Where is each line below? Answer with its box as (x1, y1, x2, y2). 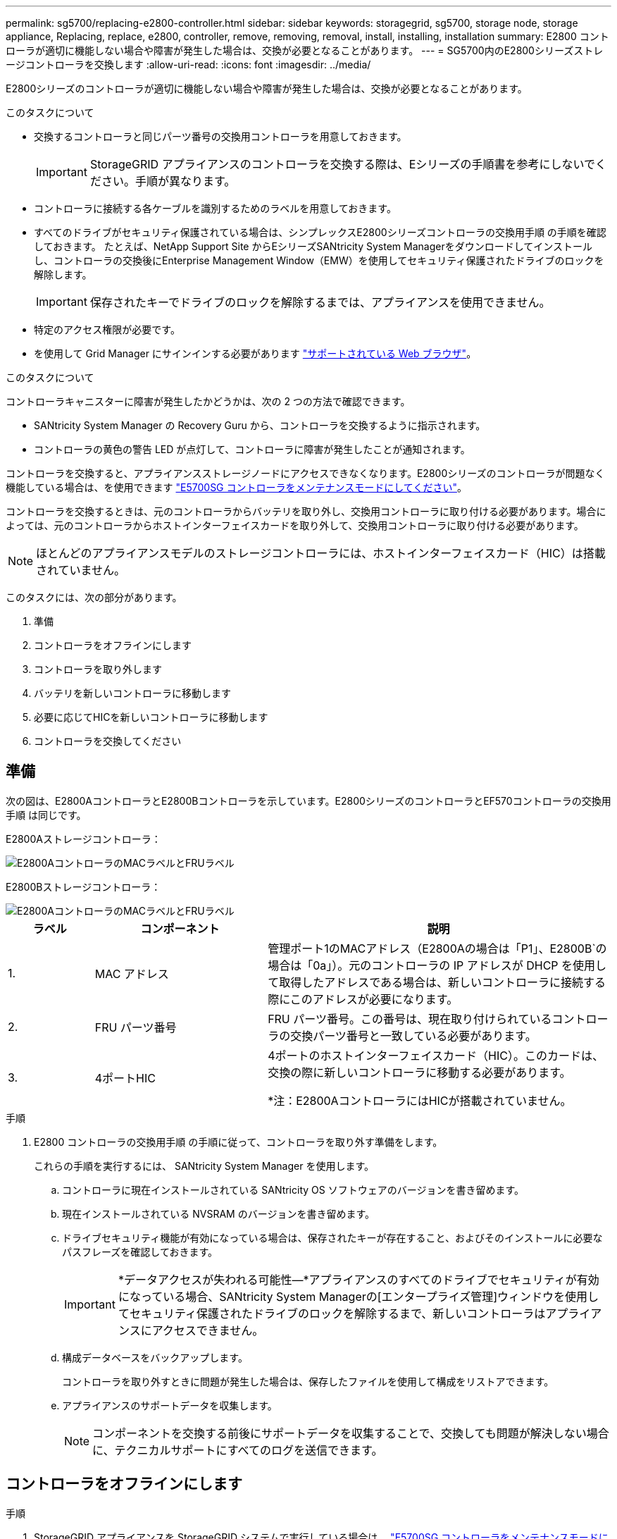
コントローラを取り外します (34, 663, 162, 675)
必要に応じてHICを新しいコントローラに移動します (34, 711, 268, 723)
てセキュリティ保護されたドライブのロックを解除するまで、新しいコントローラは (118, 1306, 546, 1321)
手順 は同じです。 (6, 808, 87, 821)
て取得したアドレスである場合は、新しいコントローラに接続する (268, 975, 606, 989)
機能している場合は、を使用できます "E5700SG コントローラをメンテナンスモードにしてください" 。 (6, 481, 467, 493)
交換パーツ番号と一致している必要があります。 (290, 1028, 537, 1043)
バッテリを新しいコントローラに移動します (34, 687, 231, 699)
